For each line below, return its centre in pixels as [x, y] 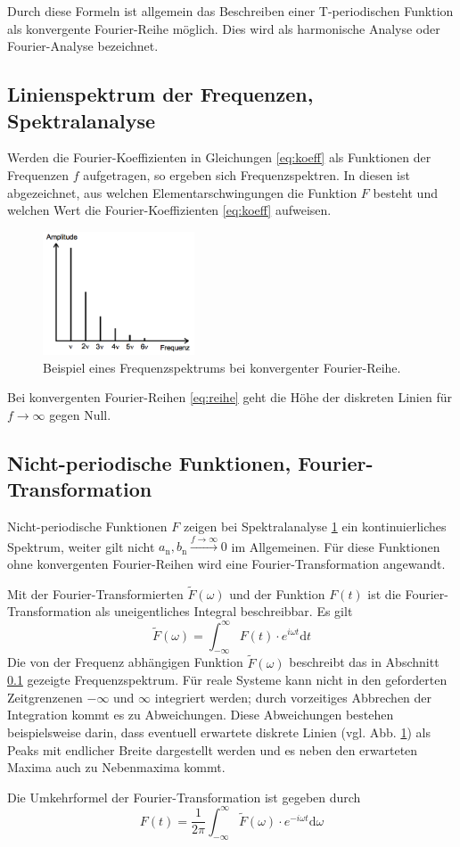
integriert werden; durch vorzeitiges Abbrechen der [293, 697]
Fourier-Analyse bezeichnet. [83, 46]
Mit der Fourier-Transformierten [95, 593]
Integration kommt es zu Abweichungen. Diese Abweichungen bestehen [201, 715]
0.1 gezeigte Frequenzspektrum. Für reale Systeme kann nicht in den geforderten [227, 680]
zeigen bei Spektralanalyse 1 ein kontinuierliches [315, 526]
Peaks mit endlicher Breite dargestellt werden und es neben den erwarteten [213, 749]
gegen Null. [80, 414]
